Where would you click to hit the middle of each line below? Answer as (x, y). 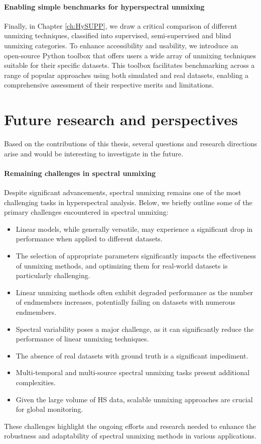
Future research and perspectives (121, 119)
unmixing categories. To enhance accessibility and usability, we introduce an (121, 45)
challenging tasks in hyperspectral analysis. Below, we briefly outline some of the (128, 202)
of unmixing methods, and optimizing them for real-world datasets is (122, 265)
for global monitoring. (49, 409)
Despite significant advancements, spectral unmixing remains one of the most (123, 192)
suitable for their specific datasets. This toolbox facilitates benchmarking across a (129, 65)
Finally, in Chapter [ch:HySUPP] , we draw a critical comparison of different (121, 25)
